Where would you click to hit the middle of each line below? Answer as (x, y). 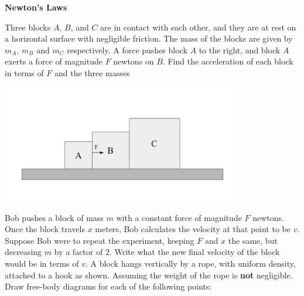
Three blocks (28, 27)
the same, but (253, 240)
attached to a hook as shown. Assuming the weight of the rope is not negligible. (149, 275)
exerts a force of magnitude (54, 61)
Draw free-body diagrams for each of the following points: (108, 286)
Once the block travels (45, 229)
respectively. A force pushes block (127, 50)
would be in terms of (42, 263)
